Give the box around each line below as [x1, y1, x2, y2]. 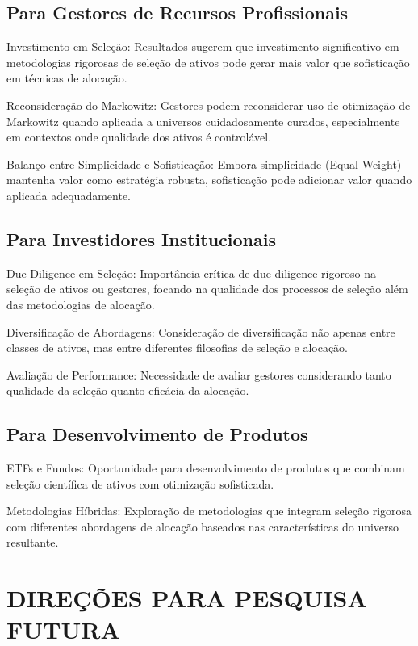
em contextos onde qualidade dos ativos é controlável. [6, 128, 272, 145]
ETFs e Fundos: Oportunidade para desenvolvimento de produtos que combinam [6, 459, 405, 476]
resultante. [6, 534, 59, 551]
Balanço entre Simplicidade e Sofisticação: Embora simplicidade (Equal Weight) [6, 155, 402, 172]
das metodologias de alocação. [6, 296, 155, 313]
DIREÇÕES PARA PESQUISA [6, 581, 367, 615]
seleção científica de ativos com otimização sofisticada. [6, 475, 274, 492]
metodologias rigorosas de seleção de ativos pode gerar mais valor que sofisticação [6, 53, 410, 70]
